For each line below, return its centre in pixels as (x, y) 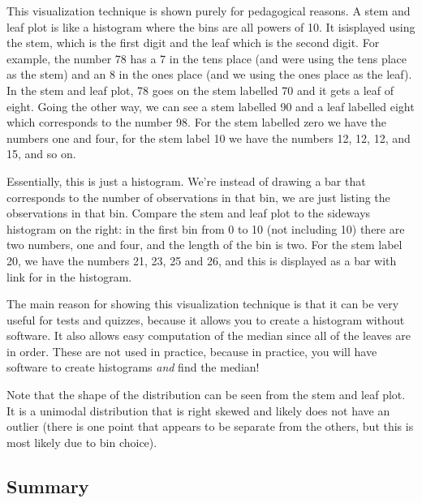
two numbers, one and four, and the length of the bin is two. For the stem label (205, 245)
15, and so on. (41, 154)
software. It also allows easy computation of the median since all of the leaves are (209, 335)
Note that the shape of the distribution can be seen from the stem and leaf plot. (206, 395)
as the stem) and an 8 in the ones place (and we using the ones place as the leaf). (209, 74)
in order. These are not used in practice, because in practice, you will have (192, 351)
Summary (48, 486)
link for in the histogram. (69, 276)
